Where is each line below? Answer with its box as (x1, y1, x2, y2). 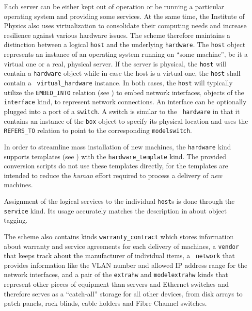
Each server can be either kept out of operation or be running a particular (4, 1, 224, 11)
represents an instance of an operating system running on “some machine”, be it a (4, 49, 248, 59)
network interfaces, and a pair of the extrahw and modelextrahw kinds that (4, 269, 228, 279)
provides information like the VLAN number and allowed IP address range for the (4, 260, 248, 270)
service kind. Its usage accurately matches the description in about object (4, 205, 227, 215)
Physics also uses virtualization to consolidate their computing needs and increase (4, 20, 247, 31)
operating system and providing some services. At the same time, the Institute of (4, 11, 245, 21)
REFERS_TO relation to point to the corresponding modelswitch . (4, 125, 192, 135)
